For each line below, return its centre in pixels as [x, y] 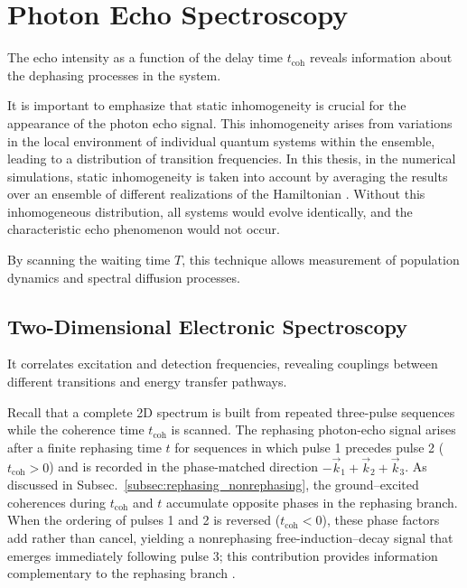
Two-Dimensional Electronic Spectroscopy [207, 326]
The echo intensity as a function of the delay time [145, 57]
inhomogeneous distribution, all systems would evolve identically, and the [210, 211]
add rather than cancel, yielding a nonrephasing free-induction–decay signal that [230, 538]
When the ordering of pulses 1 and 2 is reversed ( [144, 520]
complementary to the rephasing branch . [121, 573]
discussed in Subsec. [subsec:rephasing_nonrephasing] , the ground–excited [213, 485]
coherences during [57, 502]
